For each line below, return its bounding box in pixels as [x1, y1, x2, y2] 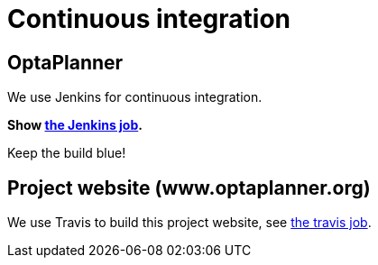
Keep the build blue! [7, 145, 126, 161]
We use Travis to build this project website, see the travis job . [7, 215, 372, 231]
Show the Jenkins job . [7, 117, 143, 133]
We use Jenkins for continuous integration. [7, 89, 263, 105]
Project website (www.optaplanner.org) [7, 176, 371, 199]
